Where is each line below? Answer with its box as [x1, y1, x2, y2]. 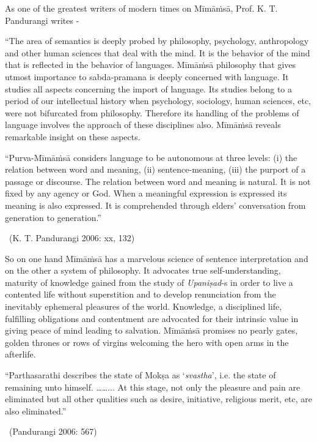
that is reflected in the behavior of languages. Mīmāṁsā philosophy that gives [5, 58, 296, 71]
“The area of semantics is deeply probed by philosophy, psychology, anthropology [5, 34, 309, 47]
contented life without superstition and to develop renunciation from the [5, 288, 276, 301]
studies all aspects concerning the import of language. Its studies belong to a [5, 82, 292, 95]
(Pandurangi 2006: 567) [9, 425, 97, 438]
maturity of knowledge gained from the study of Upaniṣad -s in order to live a [5, 275, 293, 288]
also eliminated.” [5, 404, 67, 417]
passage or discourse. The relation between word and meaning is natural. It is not [5, 174, 311, 187]
